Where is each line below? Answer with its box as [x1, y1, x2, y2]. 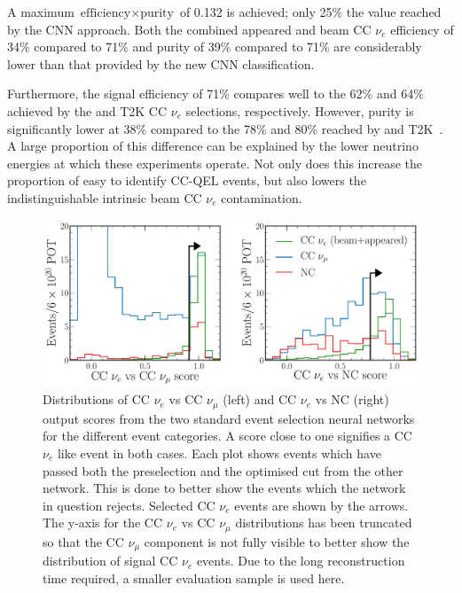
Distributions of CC [43, 390, 150, 409]
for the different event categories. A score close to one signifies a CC [43, 426, 412, 445]
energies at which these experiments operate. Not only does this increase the [7, 153, 423, 172]
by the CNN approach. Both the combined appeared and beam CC [7, 20, 372, 38]
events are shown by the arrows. [234, 495, 409, 514]
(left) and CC [223, 390, 297, 409]
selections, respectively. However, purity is [185, 101, 414, 120]
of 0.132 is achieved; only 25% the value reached [179, 3, 442, 20]
